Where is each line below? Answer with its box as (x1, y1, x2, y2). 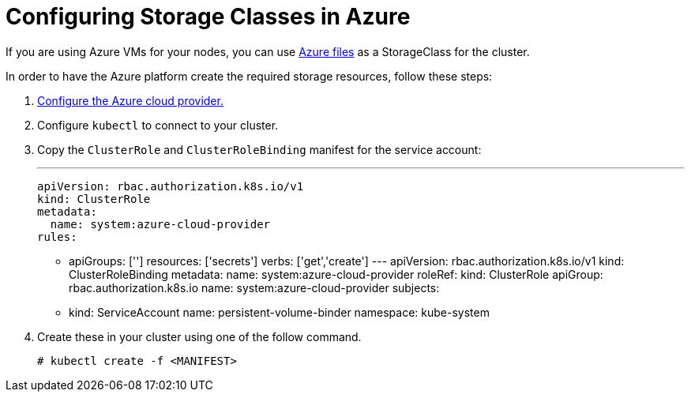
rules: (37, 230, 77, 243)
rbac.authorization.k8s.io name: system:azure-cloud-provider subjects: (69, 280, 440, 295)
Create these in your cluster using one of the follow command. (37, 329, 362, 344)
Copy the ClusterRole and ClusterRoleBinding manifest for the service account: (37, 142, 482, 156)
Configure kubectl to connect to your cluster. (37, 118, 279, 132)
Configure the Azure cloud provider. (37, 93, 223, 107)
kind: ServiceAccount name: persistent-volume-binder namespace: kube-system (69, 305, 490, 319)
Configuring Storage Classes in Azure (6, 3, 411, 30)
